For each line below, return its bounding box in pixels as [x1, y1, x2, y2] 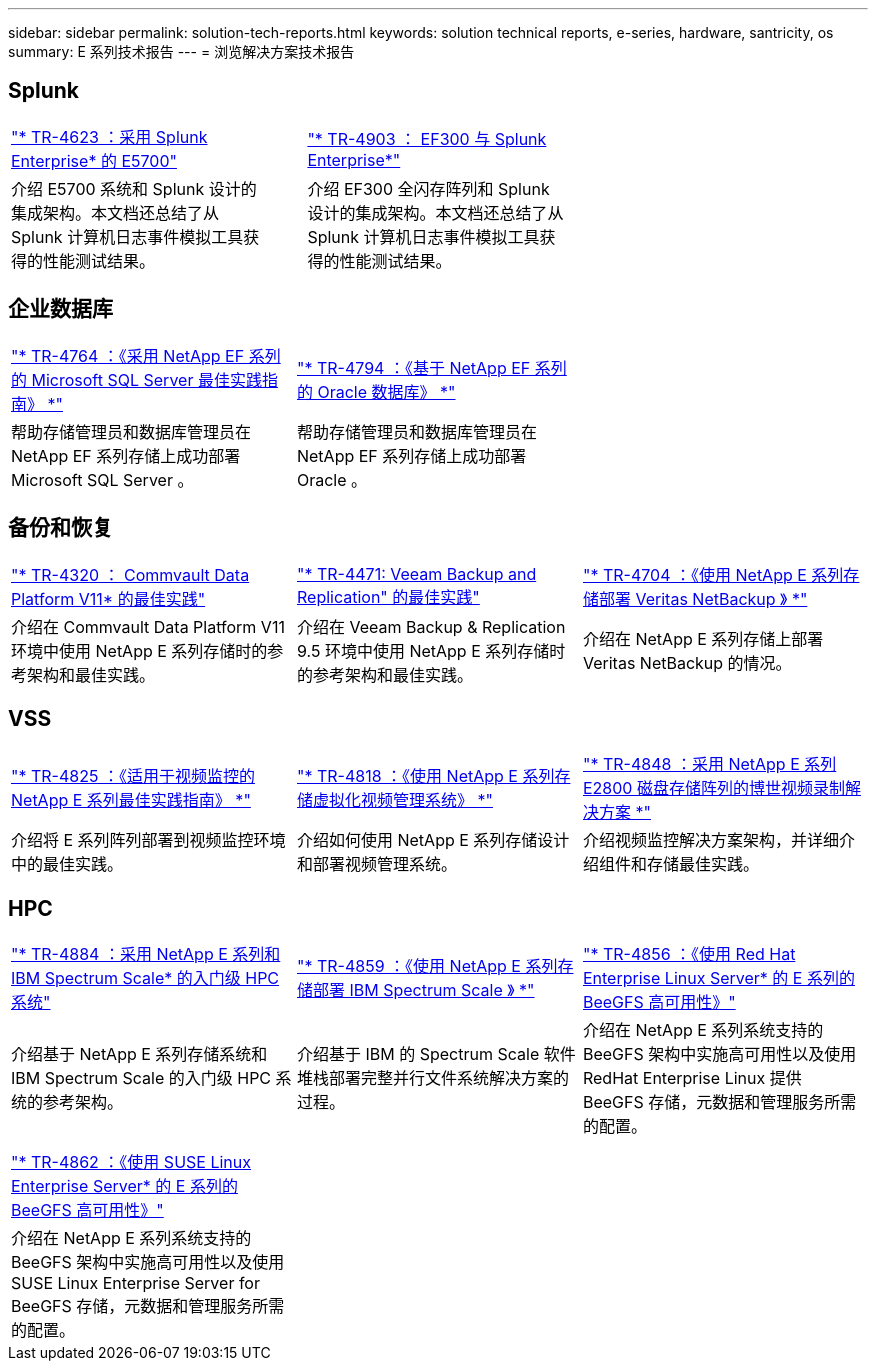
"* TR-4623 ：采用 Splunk [11, 126, 208, 147]
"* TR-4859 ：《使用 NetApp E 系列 [296, 956, 558, 977]
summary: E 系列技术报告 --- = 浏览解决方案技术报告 [8, 43, 355, 60]
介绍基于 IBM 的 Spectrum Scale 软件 [296, 1044, 576, 1065]
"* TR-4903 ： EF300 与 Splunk [307, 128, 547, 149]
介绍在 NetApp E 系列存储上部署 [582, 628, 824, 649]
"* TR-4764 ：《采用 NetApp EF [11, 345, 245, 366]
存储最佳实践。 [646, 854, 759, 875]
